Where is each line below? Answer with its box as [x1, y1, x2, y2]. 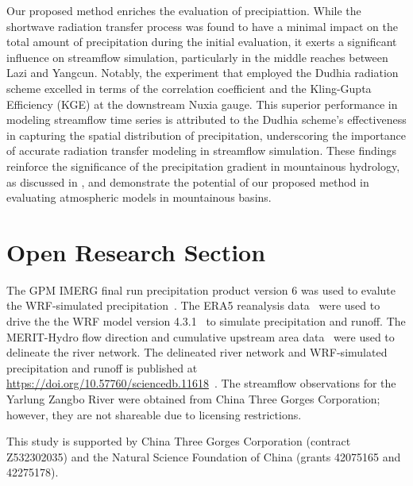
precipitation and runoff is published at [6, 359, 198, 376]
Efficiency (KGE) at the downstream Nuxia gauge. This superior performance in [6, 95, 398, 112]
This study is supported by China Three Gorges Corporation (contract [6, 433, 351, 449]
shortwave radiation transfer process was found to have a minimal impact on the [6, 17, 398, 34]
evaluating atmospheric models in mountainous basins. [6, 189, 272, 206]
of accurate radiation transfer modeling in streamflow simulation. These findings [6, 142, 396, 159]
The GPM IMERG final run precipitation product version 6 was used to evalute [6, 281, 396, 298]
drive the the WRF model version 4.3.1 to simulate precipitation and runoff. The [6, 313, 406, 330]
